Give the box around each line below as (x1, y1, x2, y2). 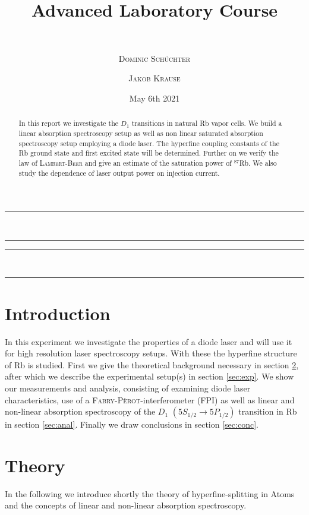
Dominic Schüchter (118, 52, 191, 64)
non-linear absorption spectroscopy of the (5, 405, 156, 418)
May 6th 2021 (129, 91, 180, 104)
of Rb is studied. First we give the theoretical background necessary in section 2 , (5, 358, 299, 371)
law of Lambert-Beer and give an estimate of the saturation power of (18, 157, 232, 168)
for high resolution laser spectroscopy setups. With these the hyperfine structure (5, 347, 297, 359)
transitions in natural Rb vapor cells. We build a (131, 118, 282, 128)
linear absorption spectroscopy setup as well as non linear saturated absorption (18, 128, 263, 138)
